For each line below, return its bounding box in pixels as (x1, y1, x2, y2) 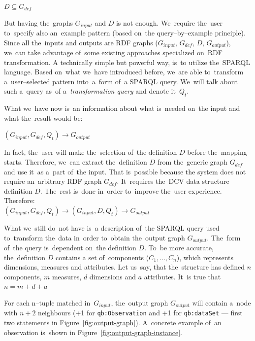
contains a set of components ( (55, 252, 149, 262)
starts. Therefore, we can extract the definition (4, 157, 147, 167)
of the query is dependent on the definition (4, 242, 136, 253)
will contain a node (192, 298, 251, 308)
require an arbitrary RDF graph (4, 176, 102, 186)
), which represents (176, 252, 234, 262)
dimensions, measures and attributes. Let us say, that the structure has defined (4, 262, 245, 272)
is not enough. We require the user (116, 17, 223, 28)
